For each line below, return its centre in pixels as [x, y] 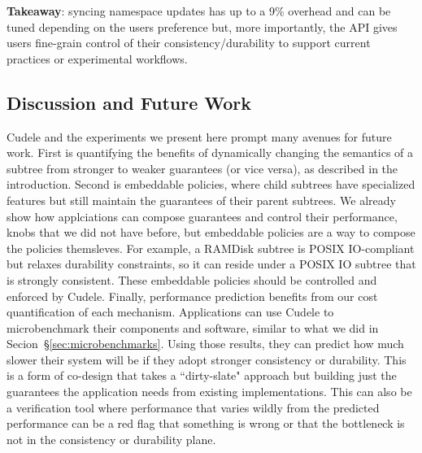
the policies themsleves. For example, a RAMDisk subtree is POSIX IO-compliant [211, 248]
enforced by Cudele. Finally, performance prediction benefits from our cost [192, 296]
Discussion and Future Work [129, 102]
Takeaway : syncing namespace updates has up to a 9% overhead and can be [199, 11]
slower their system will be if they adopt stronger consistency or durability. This [207, 359]
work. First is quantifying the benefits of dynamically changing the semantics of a [210, 152]
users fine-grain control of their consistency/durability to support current [189, 43]
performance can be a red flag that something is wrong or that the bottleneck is [206, 423]
